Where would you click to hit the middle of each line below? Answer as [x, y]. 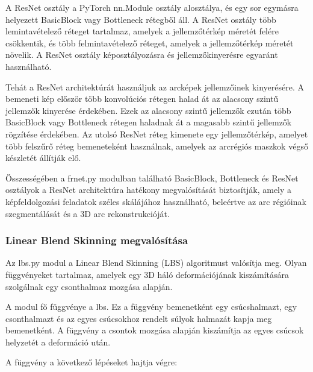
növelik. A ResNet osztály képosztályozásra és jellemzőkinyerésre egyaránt [142, 55]
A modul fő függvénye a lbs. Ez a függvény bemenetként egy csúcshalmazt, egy [151, 307]
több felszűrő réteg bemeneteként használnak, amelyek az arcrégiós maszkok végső [157, 146]
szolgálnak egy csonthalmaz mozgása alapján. [89, 286]
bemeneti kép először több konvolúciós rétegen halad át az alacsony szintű [142, 99]
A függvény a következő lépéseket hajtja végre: [91, 362]
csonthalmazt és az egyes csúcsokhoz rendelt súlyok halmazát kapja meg [139, 318]
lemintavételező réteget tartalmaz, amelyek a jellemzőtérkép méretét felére [142, 31]
